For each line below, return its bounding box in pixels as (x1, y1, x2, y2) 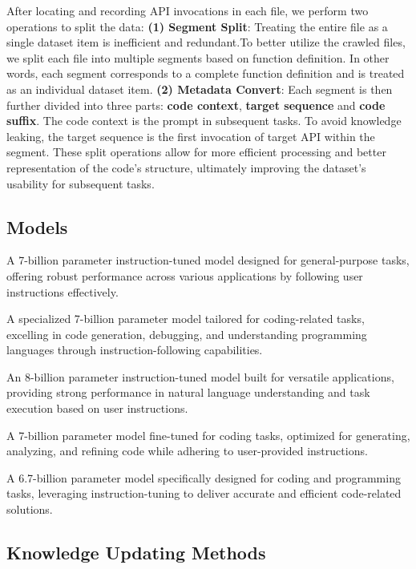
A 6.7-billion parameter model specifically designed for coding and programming (6, 469, 401, 486)
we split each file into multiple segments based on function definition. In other (6, 49, 390, 66)
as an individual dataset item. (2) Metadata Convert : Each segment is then (6, 80, 393, 97)
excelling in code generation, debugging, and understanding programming (6, 325, 367, 342)
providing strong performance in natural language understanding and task (6, 384, 370, 401)
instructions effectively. (6, 283, 119, 300)
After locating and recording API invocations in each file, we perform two (6, 2, 369, 18)
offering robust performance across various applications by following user (6, 267, 363, 284)
